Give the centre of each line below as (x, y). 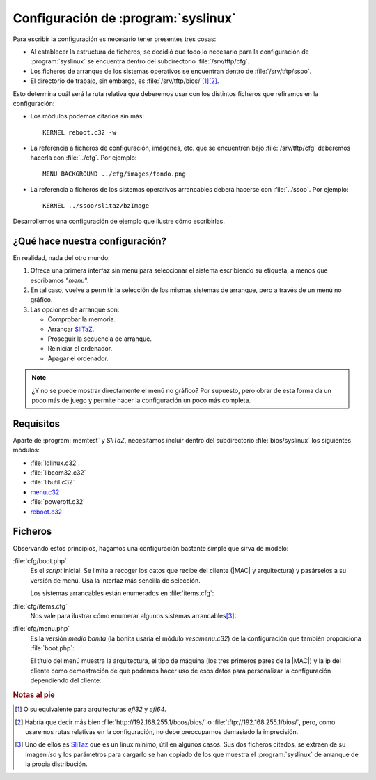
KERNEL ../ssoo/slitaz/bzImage (96, 205)
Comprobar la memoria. (82, 319)
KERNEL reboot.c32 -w (79, 132)
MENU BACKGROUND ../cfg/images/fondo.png (114, 174)
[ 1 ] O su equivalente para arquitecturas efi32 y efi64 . (91, 709)
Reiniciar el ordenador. (80, 349)
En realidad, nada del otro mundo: (62, 257)
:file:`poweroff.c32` (57, 502)
